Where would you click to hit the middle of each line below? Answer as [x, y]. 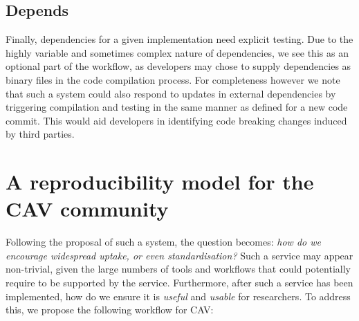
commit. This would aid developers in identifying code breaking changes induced [176, 120]
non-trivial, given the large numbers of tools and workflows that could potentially [178, 269]
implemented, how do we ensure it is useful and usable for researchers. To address [178, 296]
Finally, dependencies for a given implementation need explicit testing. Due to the [179, 39]
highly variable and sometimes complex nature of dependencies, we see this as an [177, 52]
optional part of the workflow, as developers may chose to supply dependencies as [178, 66]
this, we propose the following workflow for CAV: [110, 310]
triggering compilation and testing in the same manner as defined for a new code [177, 107]
